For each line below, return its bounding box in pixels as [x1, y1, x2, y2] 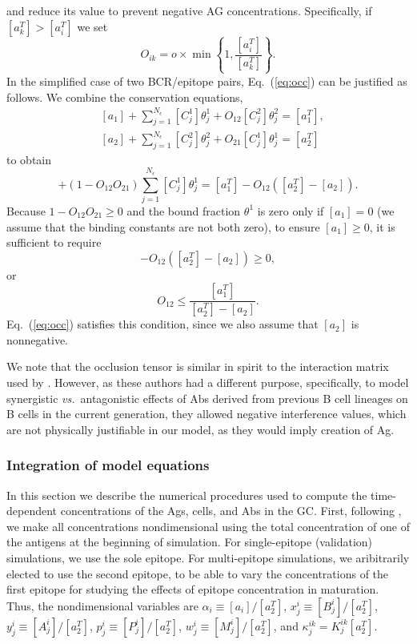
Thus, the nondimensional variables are [6, 597, 198, 614]
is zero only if [257, 202, 324, 219]
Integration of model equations [6, 455, 210, 475]
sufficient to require [6, 234, 102, 251]
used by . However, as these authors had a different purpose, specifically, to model [6, 373, 409, 390]
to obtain [6, 151, 52, 167]
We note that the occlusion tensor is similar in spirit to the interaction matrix [6, 358, 389, 375]
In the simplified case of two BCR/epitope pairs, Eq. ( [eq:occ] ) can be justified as [6, 72, 407, 89]
